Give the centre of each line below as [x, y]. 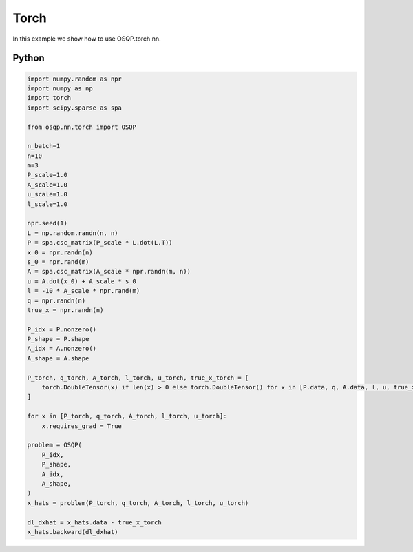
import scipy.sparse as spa [74, 108]
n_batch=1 [44, 146]
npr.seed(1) [47, 223]
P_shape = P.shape [58, 339]
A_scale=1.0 [47, 185]
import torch [49, 98]
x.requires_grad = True [82, 426]
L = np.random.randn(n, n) [73, 233]
